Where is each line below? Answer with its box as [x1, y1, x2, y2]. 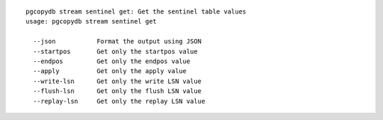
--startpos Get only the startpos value [33, 47, 198, 55]
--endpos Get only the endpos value [33, 57, 191, 65]
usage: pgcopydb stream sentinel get [26, 18, 157, 26]
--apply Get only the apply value [33, 67, 187, 75]
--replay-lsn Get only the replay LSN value [33, 97, 206, 105]
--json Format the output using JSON [33, 38, 202, 45]
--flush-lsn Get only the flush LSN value [33, 87, 202, 95]
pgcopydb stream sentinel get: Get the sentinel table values [26, 8, 247, 16]
